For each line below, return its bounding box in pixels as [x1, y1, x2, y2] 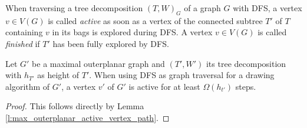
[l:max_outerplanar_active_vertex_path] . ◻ [5, 111, 170, 123]
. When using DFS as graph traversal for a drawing [89, 69, 275, 81]
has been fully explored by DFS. [52, 37, 169, 49]
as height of [37, 69, 80, 81]
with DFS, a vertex [233, 2, 302, 14]
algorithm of [5, 80, 50, 92]
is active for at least [128, 80, 200, 92]
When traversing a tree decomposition [5, 2, 143, 14]
